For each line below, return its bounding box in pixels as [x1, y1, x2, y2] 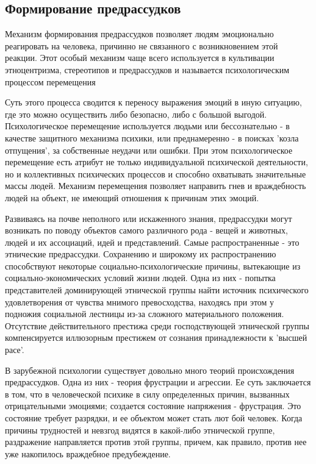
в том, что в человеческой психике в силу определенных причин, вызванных [5, 387, 290, 400]
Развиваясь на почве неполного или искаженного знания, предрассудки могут [5, 212, 292, 224]
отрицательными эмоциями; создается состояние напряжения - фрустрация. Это [5, 399, 301, 412]
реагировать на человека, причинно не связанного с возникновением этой [5, 39, 278, 52]
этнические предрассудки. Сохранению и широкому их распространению [5, 248, 276, 260]
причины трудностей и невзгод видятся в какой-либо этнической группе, [5, 423, 275, 436]
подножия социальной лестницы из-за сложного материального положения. [5, 307, 284, 320]
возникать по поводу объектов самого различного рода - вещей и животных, [5, 224, 288, 237]
